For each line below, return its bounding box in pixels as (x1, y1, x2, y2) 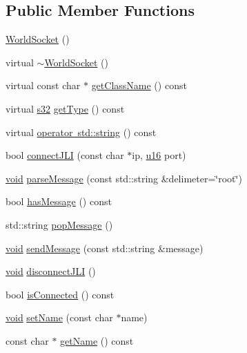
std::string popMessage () (6, 217, 113, 231)
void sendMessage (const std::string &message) (6, 240, 204, 255)
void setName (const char (6, 310, 113, 325)
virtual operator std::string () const (6, 124, 157, 139)
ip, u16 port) (132, 148, 186, 162)
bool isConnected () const (6, 287, 115, 301)
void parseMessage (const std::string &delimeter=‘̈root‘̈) (6, 171, 242, 185)
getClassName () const (91, 78, 187, 93)
